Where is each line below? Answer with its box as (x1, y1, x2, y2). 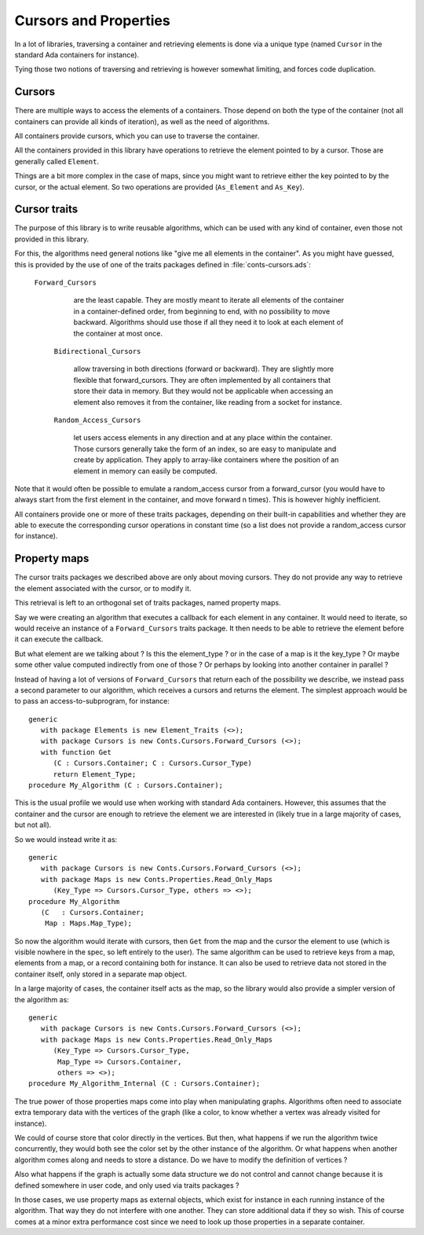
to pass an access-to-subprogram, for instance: (14, 697, 170, 706)
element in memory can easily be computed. (73, 466, 217, 476)
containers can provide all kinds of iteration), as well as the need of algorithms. (14, 116, 270, 126)
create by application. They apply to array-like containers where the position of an (73, 455, 339, 465)
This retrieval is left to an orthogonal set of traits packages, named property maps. (14, 598, 282, 608)
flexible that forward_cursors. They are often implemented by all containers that (73, 375, 331, 384)
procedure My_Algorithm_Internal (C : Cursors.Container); (28, 1079, 261, 1088)
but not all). (14, 820, 52, 829)
